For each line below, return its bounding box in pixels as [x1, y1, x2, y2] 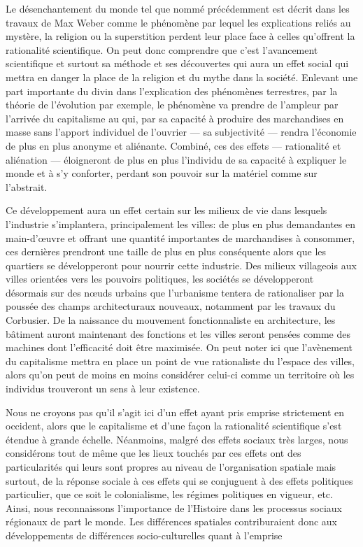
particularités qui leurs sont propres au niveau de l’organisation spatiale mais [6, 460, 336, 474]
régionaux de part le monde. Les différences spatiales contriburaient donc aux [6, 514, 337, 529]
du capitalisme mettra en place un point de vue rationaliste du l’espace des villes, [6, 353, 355, 368]
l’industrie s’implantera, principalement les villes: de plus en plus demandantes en [6, 216, 356, 231]
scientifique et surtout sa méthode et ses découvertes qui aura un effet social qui [6, 56, 349, 71]
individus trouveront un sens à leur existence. [6, 381, 200, 396]
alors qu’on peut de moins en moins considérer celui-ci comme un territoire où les [6, 367, 355, 382]
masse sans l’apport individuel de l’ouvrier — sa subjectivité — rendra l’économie [6, 125, 357, 139]
